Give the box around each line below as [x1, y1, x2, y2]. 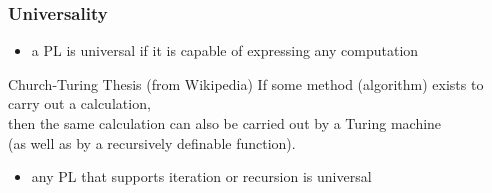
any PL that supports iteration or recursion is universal [31, 166, 372, 187]
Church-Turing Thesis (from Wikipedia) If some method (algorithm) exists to [8, 73, 484, 94]
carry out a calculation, [8, 93, 151, 114]
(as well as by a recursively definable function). [8, 132, 296, 153]
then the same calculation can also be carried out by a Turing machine [8, 113, 442, 133]
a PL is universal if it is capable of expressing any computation [31, 40, 419, 61]
